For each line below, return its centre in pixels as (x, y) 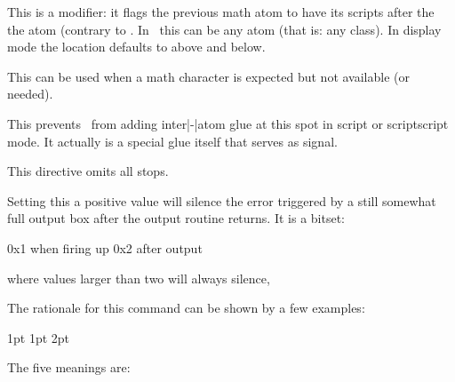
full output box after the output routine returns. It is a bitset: (176, 218)
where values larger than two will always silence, (139, 278)
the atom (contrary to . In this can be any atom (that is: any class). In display (224, 29)
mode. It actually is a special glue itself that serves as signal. (172, 141)
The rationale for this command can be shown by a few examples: (186, 308)
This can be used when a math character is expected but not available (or (208, 76)
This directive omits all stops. (88, 171)
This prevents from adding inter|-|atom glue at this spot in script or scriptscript (228, 123)
